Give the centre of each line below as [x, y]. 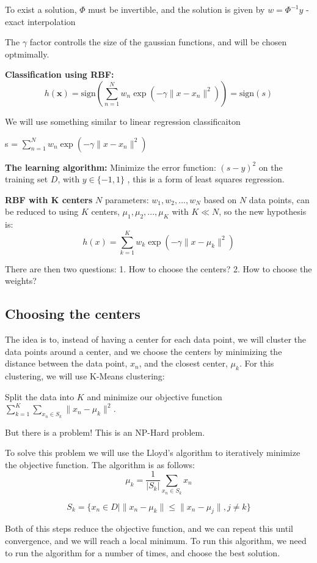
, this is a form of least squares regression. [206, 179]
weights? [21, 281]
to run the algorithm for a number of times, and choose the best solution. [143, 552]
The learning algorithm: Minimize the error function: [111, 167]
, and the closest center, [183, 363]
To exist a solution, [41, 9]
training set [27, 179]
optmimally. [27, 54]
